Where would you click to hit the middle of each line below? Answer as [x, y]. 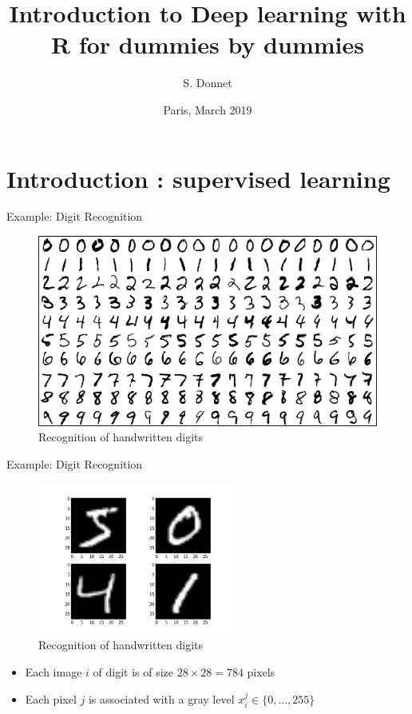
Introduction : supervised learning [198, 178]
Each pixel [51, 698]
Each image [53, 672]
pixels [261, 672]
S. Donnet [208, 83]
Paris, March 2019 [208, 109]
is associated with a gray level [161, 698]
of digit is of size [133, 672]
